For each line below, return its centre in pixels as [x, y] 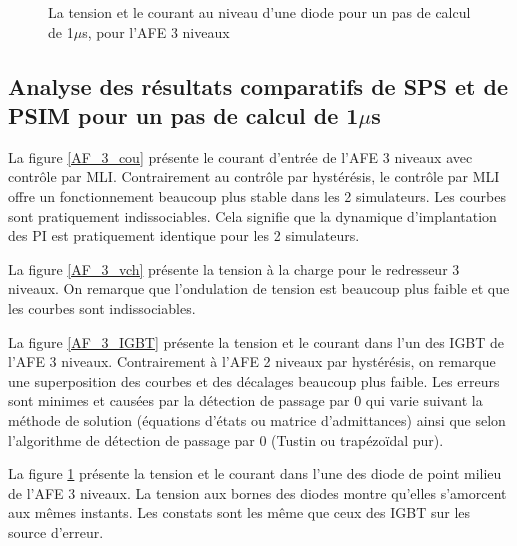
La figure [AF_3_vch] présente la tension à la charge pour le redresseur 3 [234, 268]
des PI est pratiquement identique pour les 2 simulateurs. [184, 235]
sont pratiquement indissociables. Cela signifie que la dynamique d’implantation [252, 215]
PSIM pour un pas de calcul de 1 [183, 114]
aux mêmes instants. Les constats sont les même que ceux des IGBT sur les [239, 512]
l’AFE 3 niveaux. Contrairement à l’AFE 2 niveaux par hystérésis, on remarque [252, 361]
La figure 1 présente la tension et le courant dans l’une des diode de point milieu [255, 473]
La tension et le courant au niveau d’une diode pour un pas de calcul [259, 12]
